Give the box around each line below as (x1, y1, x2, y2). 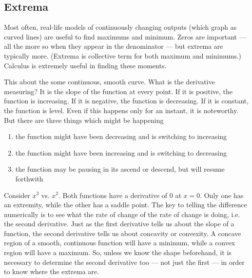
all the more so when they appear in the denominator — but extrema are (4, 41, 223, 51)
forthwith (15, 173, 43, 183)
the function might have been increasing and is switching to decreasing (15, 147, 227, 158)
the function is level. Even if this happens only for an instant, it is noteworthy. (4, 105, 239, 115)
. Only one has (200, 190, 244, 200)
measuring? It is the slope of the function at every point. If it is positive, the (4, 86, 233, 96)
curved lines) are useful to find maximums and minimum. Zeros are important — (4, 31, 246, 41)
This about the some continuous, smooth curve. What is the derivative (4, 77, 215, 87)
